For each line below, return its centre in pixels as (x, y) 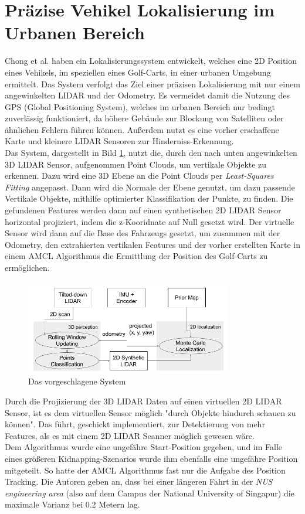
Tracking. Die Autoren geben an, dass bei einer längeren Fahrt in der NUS (139, 481)
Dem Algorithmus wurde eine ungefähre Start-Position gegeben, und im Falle (144, 447)
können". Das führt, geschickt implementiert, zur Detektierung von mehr (135, 424)
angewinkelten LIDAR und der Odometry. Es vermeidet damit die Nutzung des (147, 95)
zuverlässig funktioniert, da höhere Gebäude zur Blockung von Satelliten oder (144, 118)
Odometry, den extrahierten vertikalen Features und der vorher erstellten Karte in (152, 244)
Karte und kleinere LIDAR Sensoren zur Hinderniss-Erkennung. (119, 141)
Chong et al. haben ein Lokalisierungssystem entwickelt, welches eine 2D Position (151, 61)
